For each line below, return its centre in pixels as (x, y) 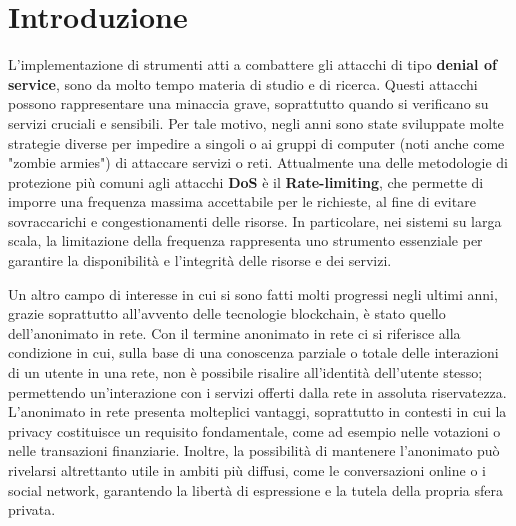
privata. (32, 509)
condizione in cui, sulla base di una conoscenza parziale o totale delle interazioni (253, 352)
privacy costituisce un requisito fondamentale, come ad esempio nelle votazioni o (254, 430)
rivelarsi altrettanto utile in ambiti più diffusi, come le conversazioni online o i (247, 470)
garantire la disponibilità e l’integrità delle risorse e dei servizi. (200, 260)
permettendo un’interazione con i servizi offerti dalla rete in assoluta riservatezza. (257, 391)
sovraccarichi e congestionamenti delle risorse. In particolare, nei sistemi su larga (255, 220)
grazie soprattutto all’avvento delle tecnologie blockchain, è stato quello (227, 313)
